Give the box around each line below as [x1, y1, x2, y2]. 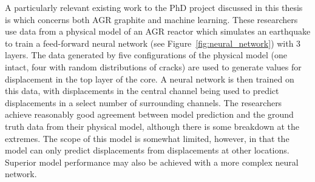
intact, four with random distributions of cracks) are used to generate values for [5, 60, 302, 73]
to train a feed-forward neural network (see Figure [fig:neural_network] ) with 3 [5, 36, 301, 49]
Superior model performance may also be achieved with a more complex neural [5, 155, 299, 168]
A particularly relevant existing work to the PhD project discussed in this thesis [5, 1, 303, 13]
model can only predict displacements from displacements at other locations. [5, 144, 290, 157]
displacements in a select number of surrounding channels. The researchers [5, 96, 282, 109]
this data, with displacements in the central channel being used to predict [5, 84, 279, 97]
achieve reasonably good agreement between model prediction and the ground [5, 108, 294, 121]
